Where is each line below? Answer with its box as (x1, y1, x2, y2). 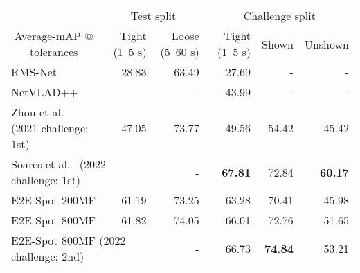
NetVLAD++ (11, 84, 78, 100)
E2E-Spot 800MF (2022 (11, 232, 126, 248)
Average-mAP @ (14, 28, 93, 44)
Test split (130, 8, 177, 24)
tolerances (29, 44, 78, 60)
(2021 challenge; (11, 120, 89, 136)
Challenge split (243, 8, 316, 24)
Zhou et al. (11, 104, 64, 120)
